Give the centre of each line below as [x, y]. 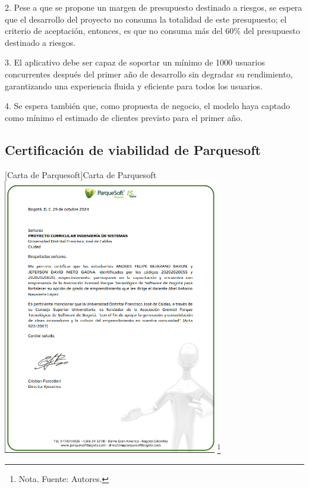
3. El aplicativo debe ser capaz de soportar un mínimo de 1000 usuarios [135, 62]
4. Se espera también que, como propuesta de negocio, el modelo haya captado [148, 106]
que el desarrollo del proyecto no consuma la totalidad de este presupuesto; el [146, 19]
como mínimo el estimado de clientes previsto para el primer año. [124, 117]
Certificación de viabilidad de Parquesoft [133, 149]
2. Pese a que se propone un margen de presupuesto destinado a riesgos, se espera [154, 7]
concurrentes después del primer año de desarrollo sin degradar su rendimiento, [149, 74]
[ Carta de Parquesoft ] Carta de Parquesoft [81, 174]
